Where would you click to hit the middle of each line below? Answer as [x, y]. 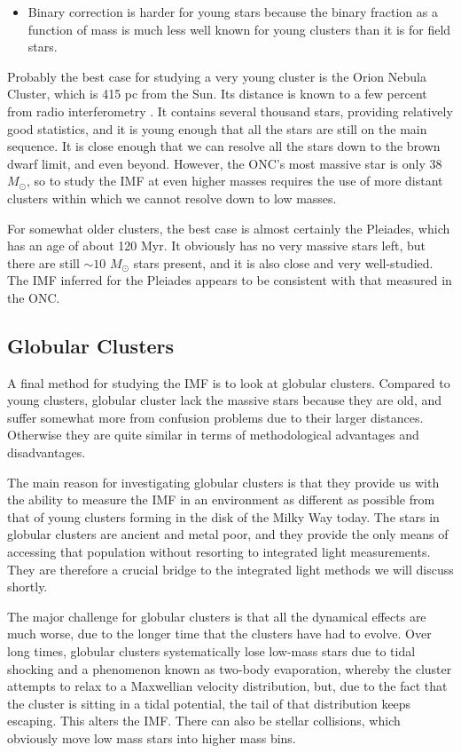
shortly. [27, 587]
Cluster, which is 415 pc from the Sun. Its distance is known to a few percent [217, 94]
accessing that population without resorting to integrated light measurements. [219, 552]
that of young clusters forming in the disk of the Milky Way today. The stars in [223, 516]
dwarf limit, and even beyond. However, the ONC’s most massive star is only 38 [225, 163]
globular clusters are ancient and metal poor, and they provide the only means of [228, 534]
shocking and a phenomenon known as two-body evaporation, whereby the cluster [230, 668]
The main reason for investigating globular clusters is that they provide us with [223, 482]
